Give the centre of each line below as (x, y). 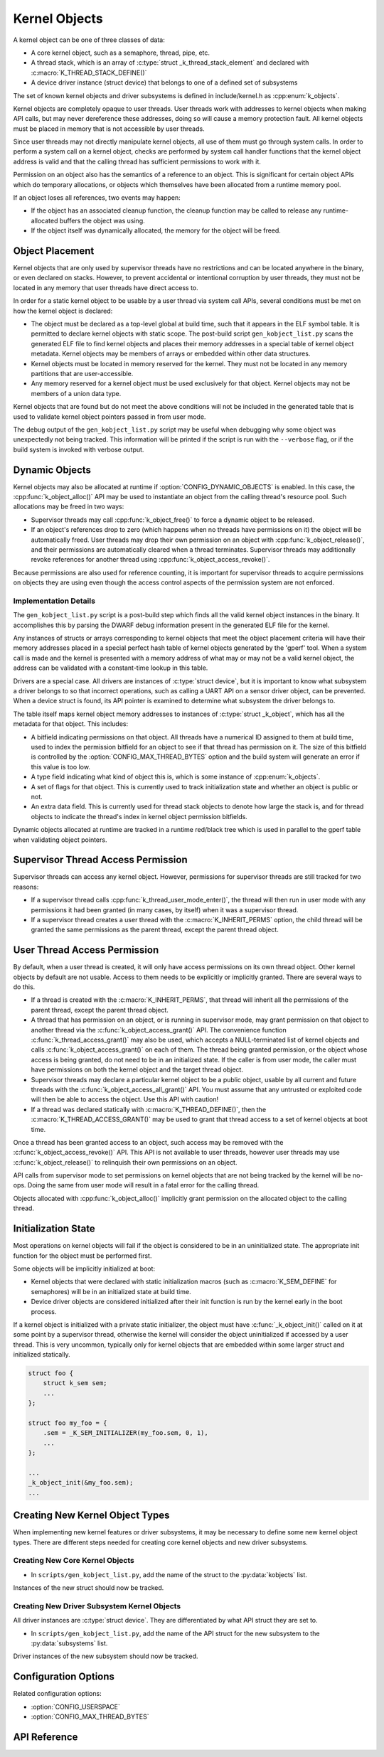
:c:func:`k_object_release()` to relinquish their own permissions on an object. (125, 1162)
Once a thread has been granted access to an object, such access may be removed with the (148, 1142)
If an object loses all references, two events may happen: (97, 198)
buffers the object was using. (102, 220)
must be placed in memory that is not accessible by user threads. (109, 129)
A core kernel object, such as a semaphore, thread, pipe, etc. (120, 53)
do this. (24, 987)
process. (44, 1311)
